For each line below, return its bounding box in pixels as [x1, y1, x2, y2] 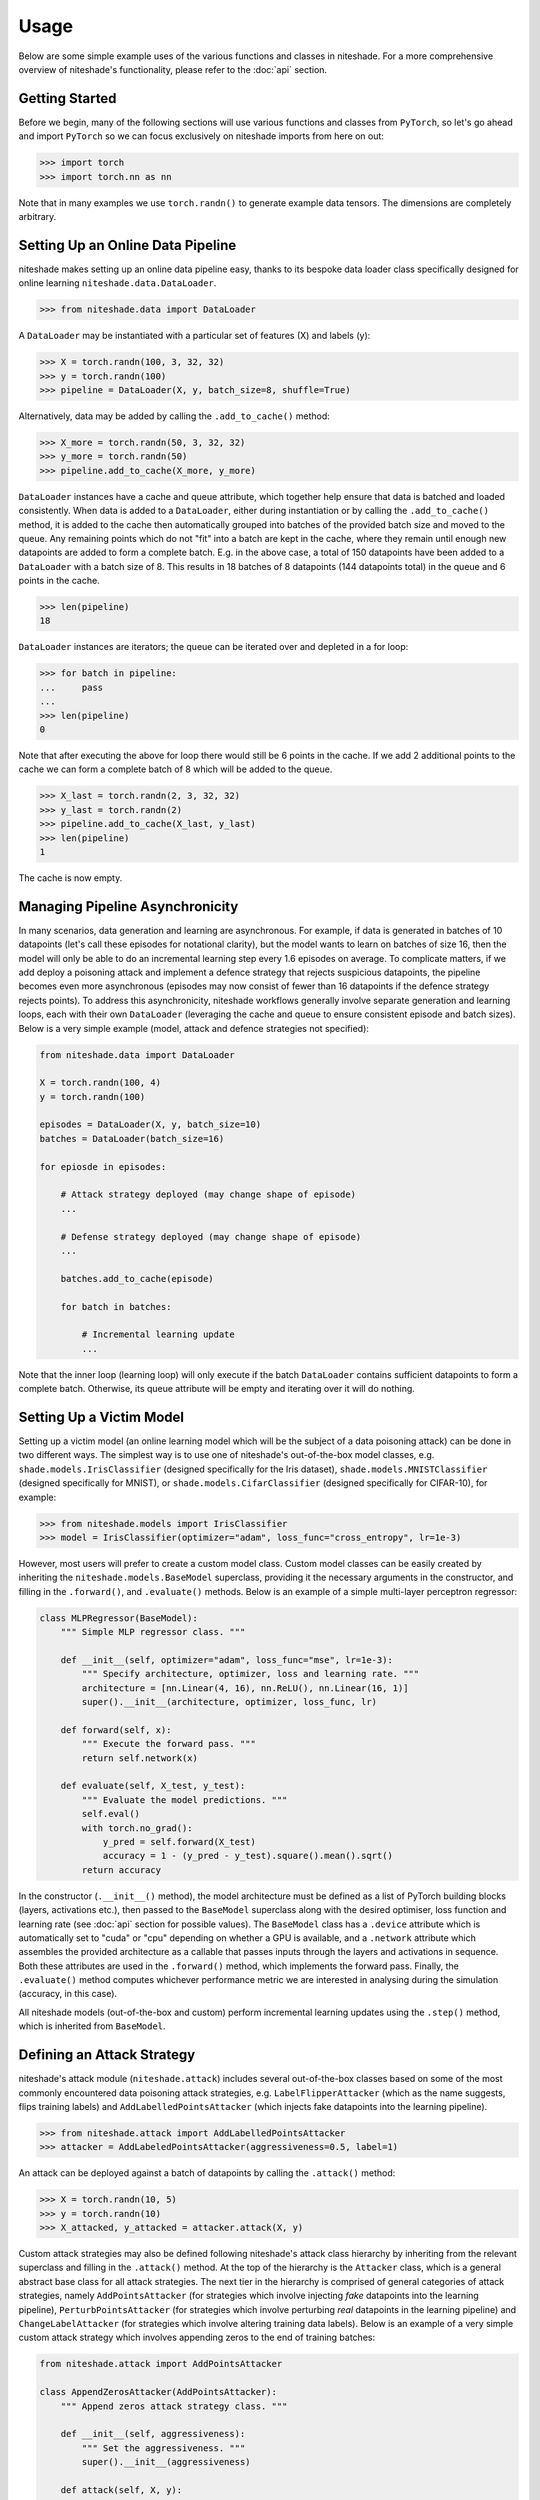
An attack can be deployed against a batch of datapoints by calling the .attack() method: [18, 2167, 396, 2179]
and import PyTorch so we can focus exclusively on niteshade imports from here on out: [18, 130, 385, 142]
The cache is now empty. [18, 871, 123, 884]
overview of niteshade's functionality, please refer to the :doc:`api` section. [18, 63, 328, 75]
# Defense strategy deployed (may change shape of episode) [60, 1231, 362, 1242]
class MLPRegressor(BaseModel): [39, 1612, 199, 1624]
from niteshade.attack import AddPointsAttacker [39, 2358, 283, 2370]
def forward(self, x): [60, 1724, 172, 1735]
